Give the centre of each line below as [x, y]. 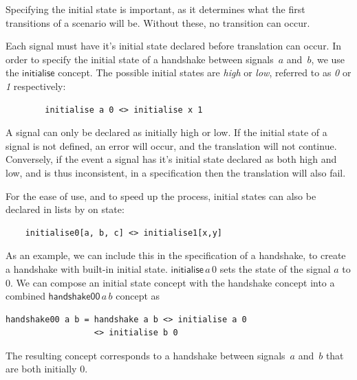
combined [25, 296]
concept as [138, 296]
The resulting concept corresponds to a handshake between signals [145, 355]
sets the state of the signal [275, 268]
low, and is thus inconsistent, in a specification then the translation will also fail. [176, 172]
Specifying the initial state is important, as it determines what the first [155, 9]
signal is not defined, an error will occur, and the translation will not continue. [171, 145]
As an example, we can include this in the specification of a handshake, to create [176, 255]
